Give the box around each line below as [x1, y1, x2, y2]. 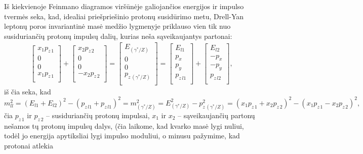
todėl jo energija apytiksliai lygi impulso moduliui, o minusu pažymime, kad [4, 130, 240, 141]
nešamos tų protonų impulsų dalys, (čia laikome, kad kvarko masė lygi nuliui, [4, 120, 244, 131]
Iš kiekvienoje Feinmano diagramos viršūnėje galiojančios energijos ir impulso [4, 1, 244, 11]
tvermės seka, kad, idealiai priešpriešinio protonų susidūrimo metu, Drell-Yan [4, 11, 244, 21]
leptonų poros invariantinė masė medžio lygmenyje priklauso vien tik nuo [4, 21, 231, 31]
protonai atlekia [4, 140, 53, 150]
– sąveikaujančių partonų [177, 110, 255, 120]
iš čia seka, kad [4, 86, 51, 96]
